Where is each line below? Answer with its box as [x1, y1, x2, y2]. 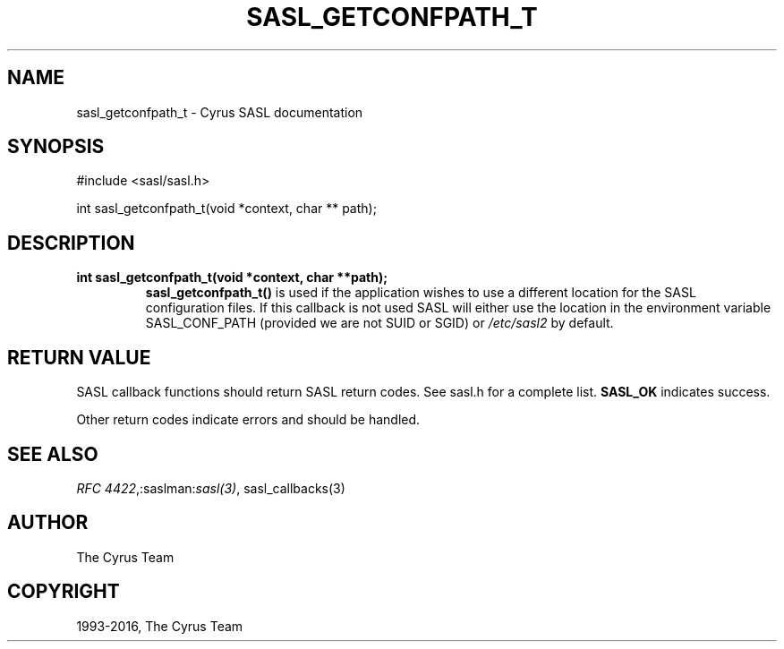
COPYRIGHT [7, 580, 120, 603]
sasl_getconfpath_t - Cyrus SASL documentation [76, 104, 363, 120]
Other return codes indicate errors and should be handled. [76, 412, 421, 428]
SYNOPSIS [7, 135, 105, 158]
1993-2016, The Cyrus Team [76, 618, 243, 634]
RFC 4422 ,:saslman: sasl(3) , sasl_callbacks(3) [76, 480, 345, 496]
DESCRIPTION [7, 231, 135, 254]
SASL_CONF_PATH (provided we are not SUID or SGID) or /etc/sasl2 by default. [145, 315, 614, 331]
